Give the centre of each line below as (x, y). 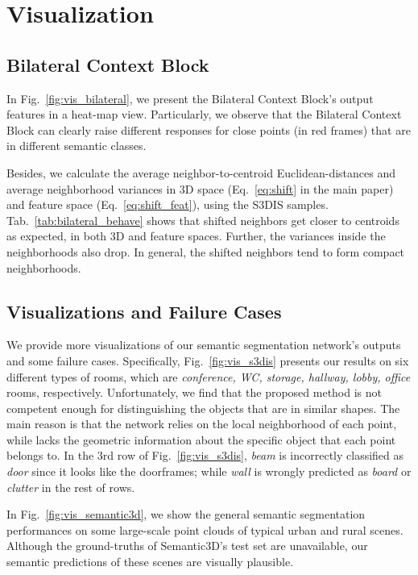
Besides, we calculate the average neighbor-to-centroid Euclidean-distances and (201, 172)
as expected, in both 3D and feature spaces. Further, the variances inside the (196, 236)
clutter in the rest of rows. (71, 487)
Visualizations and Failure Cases (144, 311)
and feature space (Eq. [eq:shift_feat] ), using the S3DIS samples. (168, 204)
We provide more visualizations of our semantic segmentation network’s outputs (204, 345)
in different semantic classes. (77, 146)
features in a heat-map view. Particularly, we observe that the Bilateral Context (204, 114)
